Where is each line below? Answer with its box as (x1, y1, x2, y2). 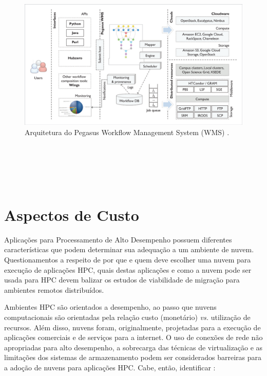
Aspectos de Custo (4, 204, 139, 225)
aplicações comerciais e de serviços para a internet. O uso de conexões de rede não (4, 332, 263, 343)
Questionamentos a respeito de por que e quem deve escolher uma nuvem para (4, 254, 251, 265)
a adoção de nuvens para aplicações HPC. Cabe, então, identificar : (4, 362, 216, 372)
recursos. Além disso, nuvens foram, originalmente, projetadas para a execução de (4, 322, 261, 332)
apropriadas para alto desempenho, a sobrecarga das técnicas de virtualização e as (4, 342, 263, 352)
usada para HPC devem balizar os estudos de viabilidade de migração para (4, 274, 240, 285)
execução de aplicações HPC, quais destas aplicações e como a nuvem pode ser (4, 264, 252, 275)
